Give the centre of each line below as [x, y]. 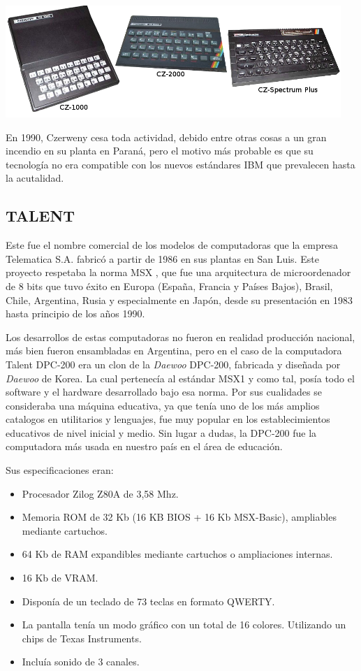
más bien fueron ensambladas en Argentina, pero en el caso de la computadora [174, 351]
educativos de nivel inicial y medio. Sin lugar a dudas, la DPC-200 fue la [161, 432]
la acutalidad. [35, 178]
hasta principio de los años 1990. [75, 313]
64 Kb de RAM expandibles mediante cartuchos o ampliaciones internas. [177, 554]
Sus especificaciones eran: [60, 470]
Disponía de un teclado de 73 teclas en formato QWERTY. [148, 601]
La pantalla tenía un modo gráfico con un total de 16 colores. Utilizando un [184, 625]
